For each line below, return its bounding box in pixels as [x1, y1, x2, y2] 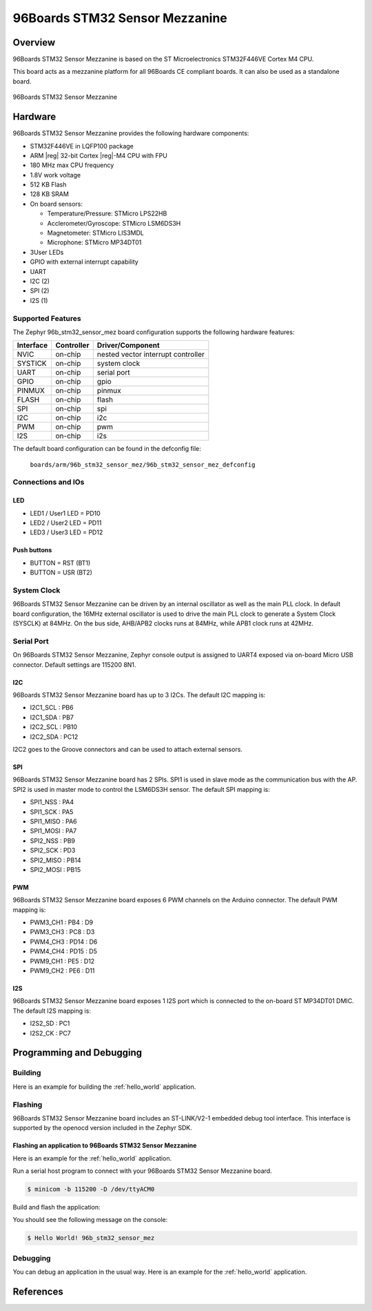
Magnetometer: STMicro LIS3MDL [47, 229, 144, 237]
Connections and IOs [12, 477, 85, 487]
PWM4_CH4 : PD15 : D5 [30, 947, 98, 955]
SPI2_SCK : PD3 [30, 846, 76, 855]
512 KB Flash [30, 180, 67, 189]
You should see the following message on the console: [12, 1216, 168, 1224]
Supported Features [12, 313, 82, 323]
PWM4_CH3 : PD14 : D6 [30, 938, 98, 946]
